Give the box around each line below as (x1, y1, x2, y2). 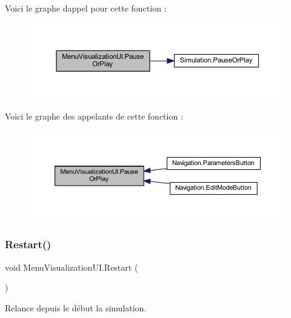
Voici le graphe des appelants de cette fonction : (5, 109, 183, 122)
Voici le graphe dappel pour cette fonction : (5, 2, 167, 14)
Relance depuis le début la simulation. (5, 301, 147, 314)
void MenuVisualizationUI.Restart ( (5, 260, 138, 273)
